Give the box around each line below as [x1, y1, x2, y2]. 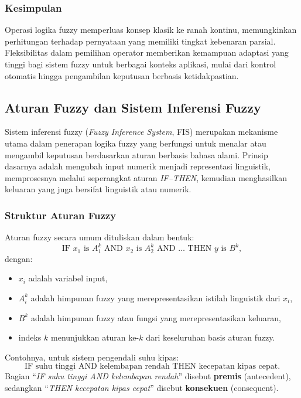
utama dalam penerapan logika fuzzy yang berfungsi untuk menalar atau [5, 137, 266, 149]
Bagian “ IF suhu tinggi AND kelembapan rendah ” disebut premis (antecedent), [5, 370, 291, 382]
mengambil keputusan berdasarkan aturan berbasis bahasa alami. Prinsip [5, 148, 268, 161]
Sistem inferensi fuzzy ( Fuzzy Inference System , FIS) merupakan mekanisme [5, 125, 278, 138]
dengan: [5, 252, 33, 264]
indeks [18, 331, 42, 343]
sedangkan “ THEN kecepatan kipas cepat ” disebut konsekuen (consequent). [5, 381, 279, 393]
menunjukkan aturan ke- [51, 331, 139, 343]
